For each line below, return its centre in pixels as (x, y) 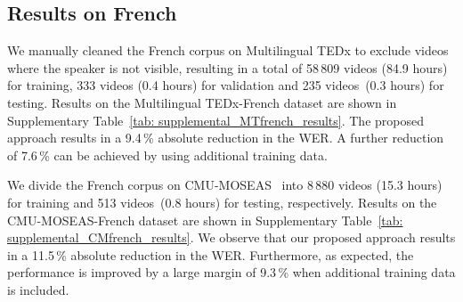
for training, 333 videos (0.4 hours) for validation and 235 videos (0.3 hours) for (226, 85)
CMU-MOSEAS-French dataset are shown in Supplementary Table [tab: (205, 220)
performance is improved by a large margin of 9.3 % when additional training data (231, 272)
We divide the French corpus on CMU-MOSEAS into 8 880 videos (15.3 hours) (225, 185)
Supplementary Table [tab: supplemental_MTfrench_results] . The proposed (215, 120)
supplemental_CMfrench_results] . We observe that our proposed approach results (231, 237)
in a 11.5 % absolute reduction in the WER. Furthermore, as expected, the (211, 254)
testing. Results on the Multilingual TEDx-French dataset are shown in (202, 102)
